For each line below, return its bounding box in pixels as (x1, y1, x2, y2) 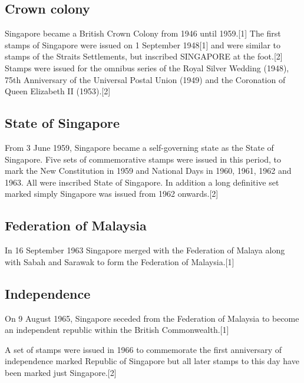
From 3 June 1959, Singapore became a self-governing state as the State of (5, 141, 274, 153)
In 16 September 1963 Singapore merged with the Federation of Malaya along (5, 244, 285, 256)
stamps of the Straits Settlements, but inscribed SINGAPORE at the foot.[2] (5, 50, 283, 62)
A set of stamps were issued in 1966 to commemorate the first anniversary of (5, 343, 282, 355)
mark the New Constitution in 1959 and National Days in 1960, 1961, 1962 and (5, 164, 292, 177)
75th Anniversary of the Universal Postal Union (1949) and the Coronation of (5, 73, 286, 85)
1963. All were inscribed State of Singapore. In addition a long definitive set (5, 176, 279, 188)
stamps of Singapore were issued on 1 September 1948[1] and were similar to (5, 38, 280, 51)
